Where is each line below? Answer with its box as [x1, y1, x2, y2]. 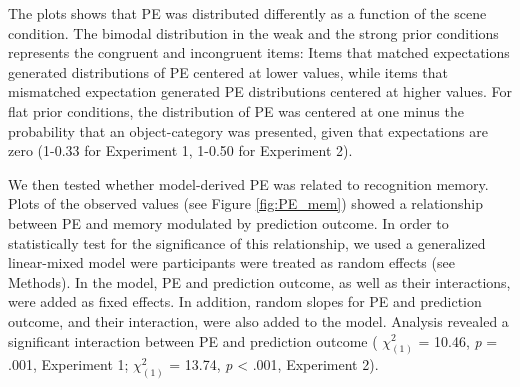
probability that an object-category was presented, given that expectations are [8, 120, 488, 141]
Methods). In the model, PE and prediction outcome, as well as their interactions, [8, 271, 511, 292]
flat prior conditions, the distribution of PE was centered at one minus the [8, 100, 464, 121]
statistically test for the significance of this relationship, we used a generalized [8, 232, 486, 253]
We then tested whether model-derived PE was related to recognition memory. [8, 173, 489, 194]
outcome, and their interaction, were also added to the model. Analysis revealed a [8, 310, 509, 331]
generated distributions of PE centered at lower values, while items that [8, 61, 448, 82]
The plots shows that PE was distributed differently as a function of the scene [8, 3, 487, 23]
